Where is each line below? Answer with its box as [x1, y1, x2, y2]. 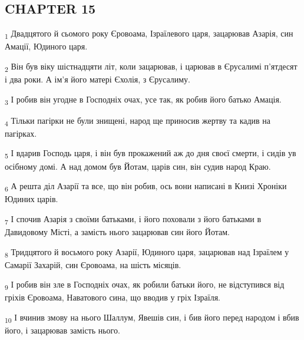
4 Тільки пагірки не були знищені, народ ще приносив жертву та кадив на [5, 114, 271, 128]
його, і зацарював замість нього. [5, 324, 120, 336]
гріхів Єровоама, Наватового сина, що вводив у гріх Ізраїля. [5, 291, 220, 303]
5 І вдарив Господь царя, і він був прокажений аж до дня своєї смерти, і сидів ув [5, 147, 296, 161]
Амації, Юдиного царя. [5, 40, 88, 52]
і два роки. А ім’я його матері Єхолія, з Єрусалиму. [5, 73, 190, 85]
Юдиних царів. [5, 193, 58, 205]
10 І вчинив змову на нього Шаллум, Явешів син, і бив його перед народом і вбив [5, 311, 299, 325]
